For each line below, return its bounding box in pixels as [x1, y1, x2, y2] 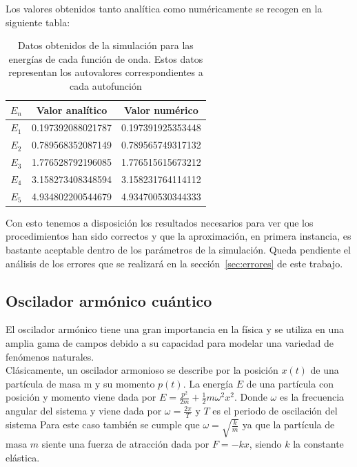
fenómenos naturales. [6, 349, 94, 363]
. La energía [183, 376, 234, 390]
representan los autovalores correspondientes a [8, 65, 203, 79]
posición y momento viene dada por [6, 390, 156, 404]
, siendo [249, 437, 282, 451]
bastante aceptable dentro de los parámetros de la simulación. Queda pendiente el [6, 242, 351, 257]
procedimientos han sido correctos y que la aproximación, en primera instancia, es [6, 229, 351, 243]
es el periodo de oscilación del [212, 403, 338, 418]
